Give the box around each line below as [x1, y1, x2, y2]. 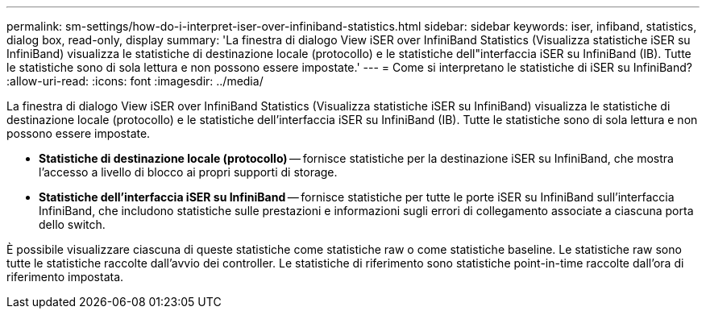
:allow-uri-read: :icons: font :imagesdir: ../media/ [6, 74, 264, 88]
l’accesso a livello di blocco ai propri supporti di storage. [39, 165, 338, 179]
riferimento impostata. [6, 270, 124, 284]
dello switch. [39, 218, 106, 231]
